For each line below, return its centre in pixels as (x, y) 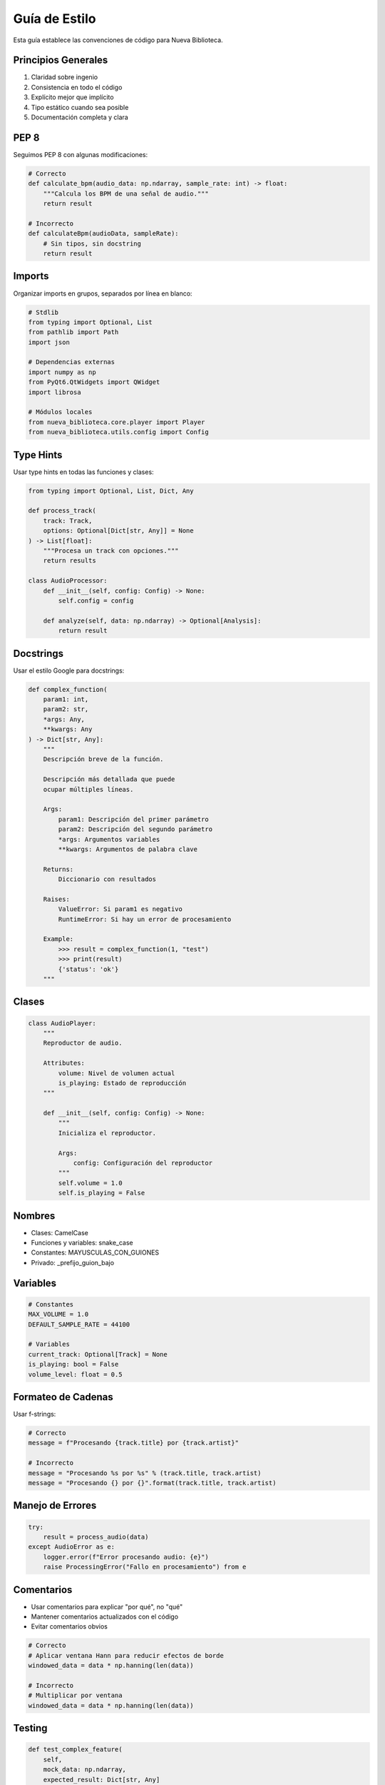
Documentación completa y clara (79, 117)
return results (70, 561)
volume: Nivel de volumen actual (117, 1073)
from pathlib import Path (73, 332)
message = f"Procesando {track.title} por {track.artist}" (133, 1443)
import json (49, 342)
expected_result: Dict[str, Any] (102, 1779)
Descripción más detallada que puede (109, 779)
